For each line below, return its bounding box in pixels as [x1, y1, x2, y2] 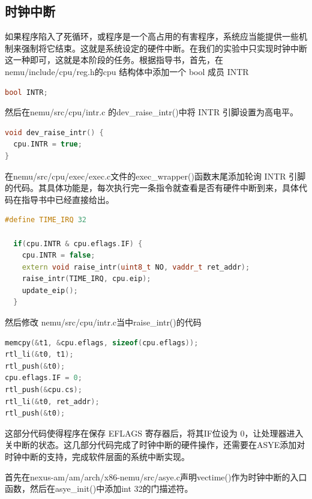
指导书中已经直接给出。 [21, 193, 114, 205]
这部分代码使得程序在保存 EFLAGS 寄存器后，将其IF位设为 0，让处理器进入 [5, 426, 304, 439]
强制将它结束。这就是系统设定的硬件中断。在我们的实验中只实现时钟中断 [21, 41, 307, 54]
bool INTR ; [5, 88, 48, 97]
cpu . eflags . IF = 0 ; [5, 373, 82, 383]
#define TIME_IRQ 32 [5, 216, 87, 225]
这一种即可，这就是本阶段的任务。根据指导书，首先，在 [5, 53, 223, 66]
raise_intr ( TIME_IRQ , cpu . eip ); [22, 274, 151, 283]
